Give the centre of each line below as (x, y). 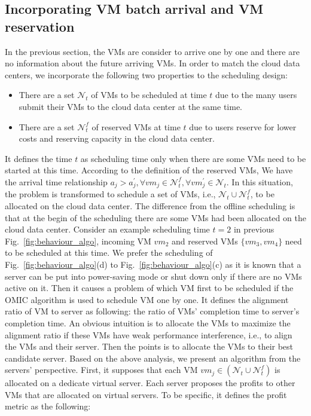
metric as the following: (48, 406)
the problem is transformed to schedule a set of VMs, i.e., (110, 194)
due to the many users (256, 95)
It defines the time (39, 158)
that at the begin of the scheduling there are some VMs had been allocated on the (155, 217)
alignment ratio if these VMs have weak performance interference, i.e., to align (149, 334)
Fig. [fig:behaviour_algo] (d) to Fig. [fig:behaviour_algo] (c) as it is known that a (153, 264)
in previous (254, 229)
